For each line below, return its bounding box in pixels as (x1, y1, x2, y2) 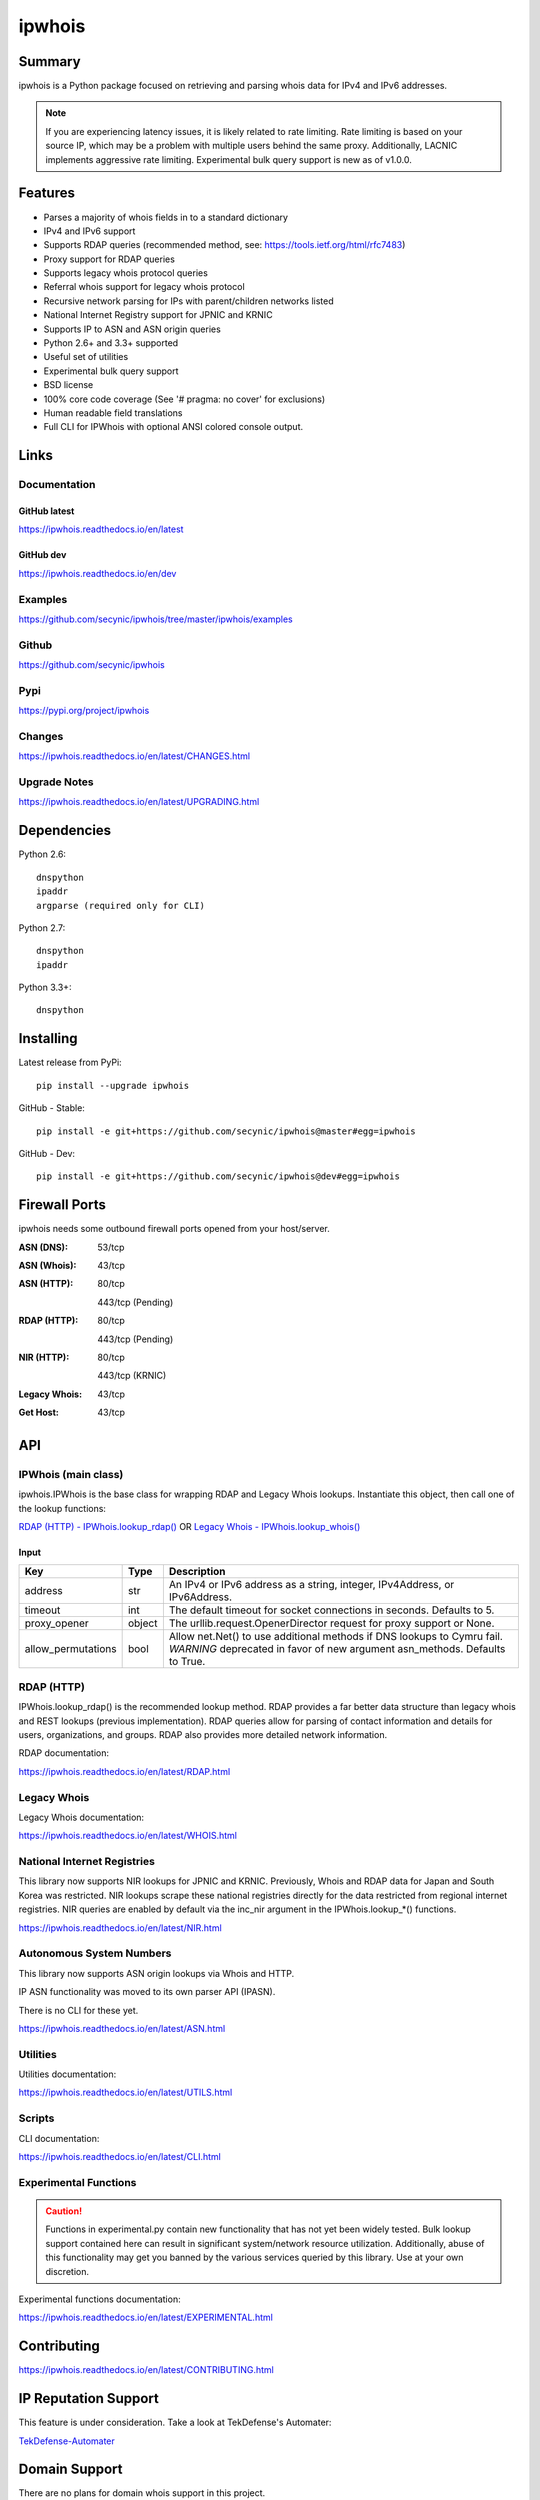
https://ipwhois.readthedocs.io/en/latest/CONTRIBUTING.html (18, 2364, 274, 2376)
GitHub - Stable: (18, 1102, 85, 1114)
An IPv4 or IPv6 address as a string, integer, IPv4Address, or (168, 1578, 455, 1592)
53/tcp (97, 1241, 125, 1253)
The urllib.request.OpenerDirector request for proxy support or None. (168, 1616, 495, 1630)
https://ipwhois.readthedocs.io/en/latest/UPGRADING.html (18, 796, 260, 808)
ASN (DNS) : (18, 1241, 69, 1253)
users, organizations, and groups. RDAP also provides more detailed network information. (18, 1729, 388, 1741)
